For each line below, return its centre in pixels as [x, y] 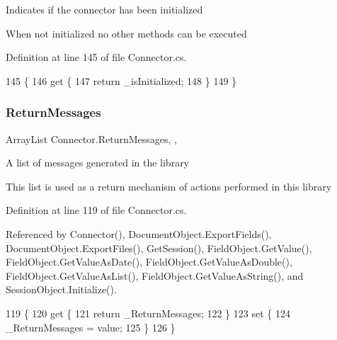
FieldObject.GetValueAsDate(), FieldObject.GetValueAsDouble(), [149, 262]
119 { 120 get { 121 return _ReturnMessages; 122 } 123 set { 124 [148, 313]
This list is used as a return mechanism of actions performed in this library [169, 186]
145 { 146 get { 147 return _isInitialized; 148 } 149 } [121, 80]
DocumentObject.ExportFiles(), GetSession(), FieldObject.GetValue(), [159, 248]
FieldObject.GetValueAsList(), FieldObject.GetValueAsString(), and [155, 275]
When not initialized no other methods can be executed [126, 33]
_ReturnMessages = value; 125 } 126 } [91, 327]
